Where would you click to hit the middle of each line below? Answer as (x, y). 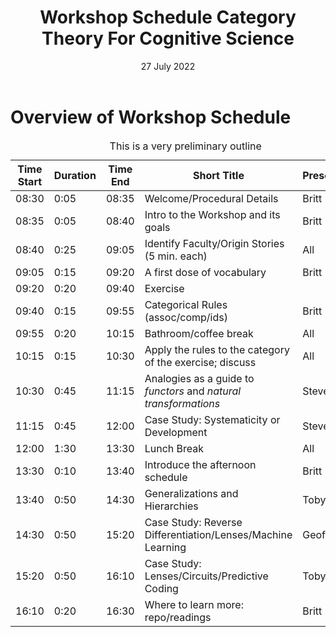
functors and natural (193, 391)
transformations (182, 403)
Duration (75, 175)
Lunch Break (174, 448)
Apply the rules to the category (217, 349)
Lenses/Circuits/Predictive (206, 576)
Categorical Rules (186, 304)
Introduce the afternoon (200, 464)
